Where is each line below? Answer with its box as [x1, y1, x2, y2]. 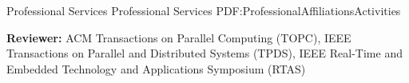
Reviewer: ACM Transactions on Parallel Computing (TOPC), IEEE [6, 29, 351, 45]
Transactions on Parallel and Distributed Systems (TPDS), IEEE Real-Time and [6, 45, 403, 61]
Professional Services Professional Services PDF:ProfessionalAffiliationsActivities [6, 2, 401, 18]
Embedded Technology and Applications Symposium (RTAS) [6, 60, 306, 77]
